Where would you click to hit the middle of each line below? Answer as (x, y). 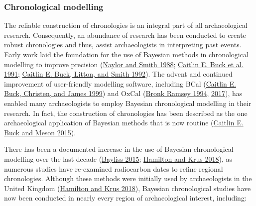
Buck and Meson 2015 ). (40, 132)
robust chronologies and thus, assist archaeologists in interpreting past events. (123, 45)
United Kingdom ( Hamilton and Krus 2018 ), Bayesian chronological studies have (128, 188)
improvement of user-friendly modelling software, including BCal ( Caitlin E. (120, 83)
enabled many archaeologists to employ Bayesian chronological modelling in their (128, 103)
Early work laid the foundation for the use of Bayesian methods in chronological (126, 54)
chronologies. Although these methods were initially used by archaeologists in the (128, 178)
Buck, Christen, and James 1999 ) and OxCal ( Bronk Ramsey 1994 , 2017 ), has (123, 93)
